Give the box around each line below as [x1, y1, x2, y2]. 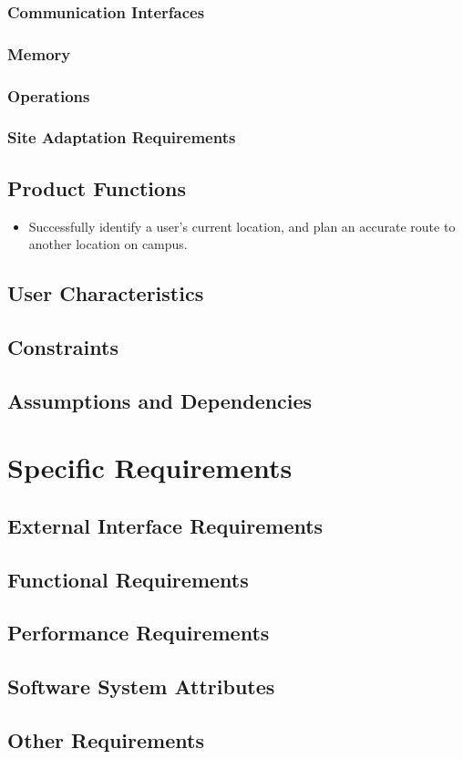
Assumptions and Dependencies [7, 386, 313, 414]
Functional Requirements [7, 565, 249, 593]
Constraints [7, 332, 118, 360]
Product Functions [7, 173, 187, 202]
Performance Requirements [7, 619, 270, 647]
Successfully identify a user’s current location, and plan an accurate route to [28, 216, 456, 235]
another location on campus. [28, 234, 188, 254]
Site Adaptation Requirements [7, 126, 236, 149]
